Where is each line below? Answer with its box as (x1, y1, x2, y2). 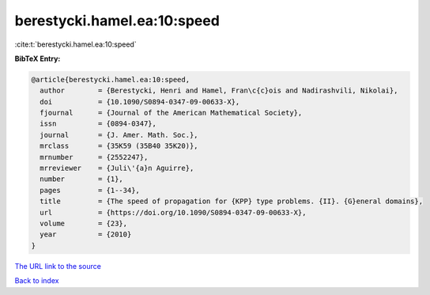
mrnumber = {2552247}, (40, 153, 149, 161)
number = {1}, (40, 175, 124, 183)
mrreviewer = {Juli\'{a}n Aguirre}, (40, 164, 194, 173)
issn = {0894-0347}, (40, 119, 157, 128)
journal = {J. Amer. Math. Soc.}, (40, 130, 198, 139)
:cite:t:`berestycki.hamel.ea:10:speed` (14, 40, 138, 49)
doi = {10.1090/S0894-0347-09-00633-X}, (40, 97, 240, 106)
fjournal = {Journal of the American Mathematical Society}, (40, 108, 303, 118)
